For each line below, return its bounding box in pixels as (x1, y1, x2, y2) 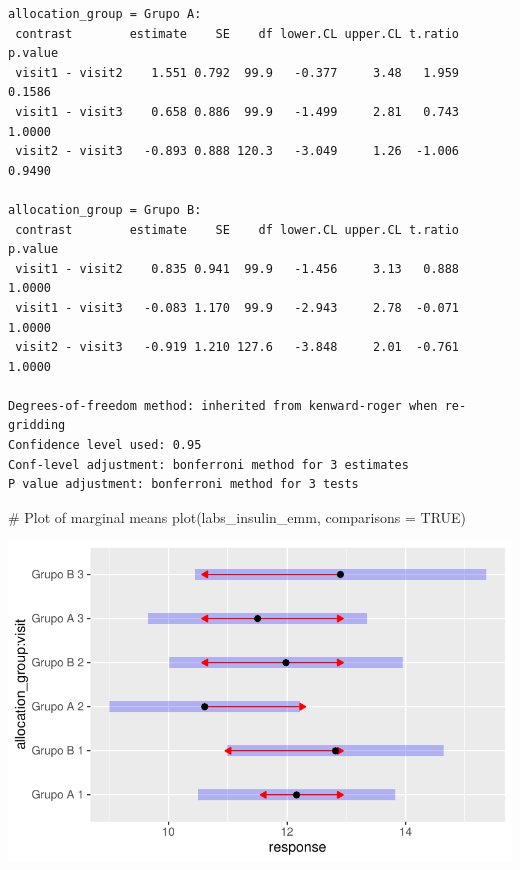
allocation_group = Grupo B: (8, 202, 202, 217)
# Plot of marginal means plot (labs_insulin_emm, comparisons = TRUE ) (8, 506, 467, 527)
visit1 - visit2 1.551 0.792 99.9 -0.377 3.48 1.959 (15, 65, 460, 80)
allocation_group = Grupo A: (8, 7, 202, 21)
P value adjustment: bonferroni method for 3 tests (8, 477, 359, 492)
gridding (8, 418, 66, 433)
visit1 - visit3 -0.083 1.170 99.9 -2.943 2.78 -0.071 (15, 300, 460, 315)
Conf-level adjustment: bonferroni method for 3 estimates (8, 457, 409, 472)
